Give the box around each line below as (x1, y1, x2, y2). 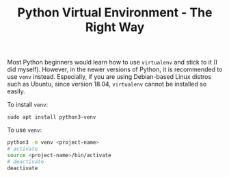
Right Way (85, 19, 145, 35)
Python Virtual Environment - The (17, 5, 213, 21)
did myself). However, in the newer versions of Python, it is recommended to (7, 65, 223, 73)
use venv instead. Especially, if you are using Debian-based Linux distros (7, 73, 212, 81)
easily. (7, 87, 25, 95)
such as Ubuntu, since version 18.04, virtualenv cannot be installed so (7, 80, 207, 88)
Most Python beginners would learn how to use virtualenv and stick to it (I (7, 58, 217, 67)
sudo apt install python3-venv (7, 114, 96, 121)
